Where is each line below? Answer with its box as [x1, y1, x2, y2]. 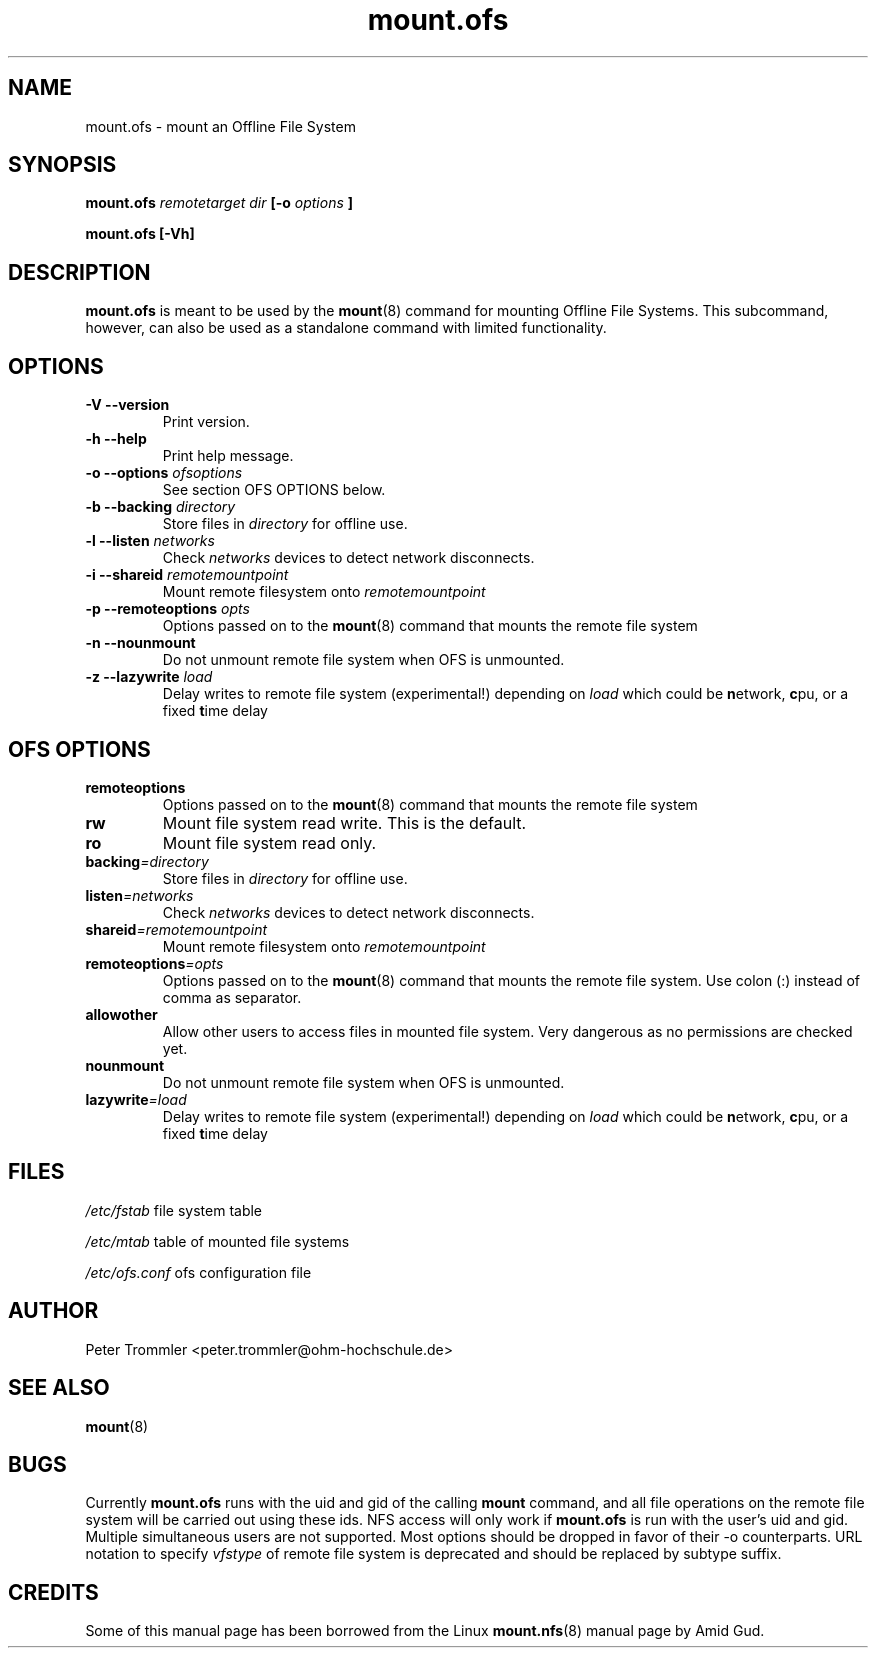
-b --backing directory [85, 498, 236, 516]
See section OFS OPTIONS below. [162, 481, 386, 499]
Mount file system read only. [162, 832, 377, 853]
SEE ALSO [8, 1375, 110, 1401]
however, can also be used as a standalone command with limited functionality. [85, 319, 607, 337]
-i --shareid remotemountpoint [85, 566, 289, 584]
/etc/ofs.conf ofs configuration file [85, 1263, 312, 1281]
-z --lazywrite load [85, 668, 213, 686]
